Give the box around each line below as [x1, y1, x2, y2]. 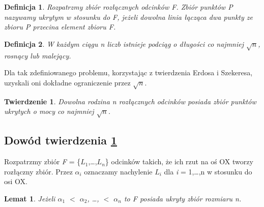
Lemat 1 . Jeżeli [4, 193, 55, 203]
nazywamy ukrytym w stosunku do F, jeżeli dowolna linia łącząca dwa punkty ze [4, 11, 253, 22]
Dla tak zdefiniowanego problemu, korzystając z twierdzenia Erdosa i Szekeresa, [4, 67, 253, 78]
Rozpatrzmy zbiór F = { [4, 156, 81, 167]
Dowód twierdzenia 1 [4, 132, 117, 148]
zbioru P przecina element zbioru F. [4, 21, 116, 32]
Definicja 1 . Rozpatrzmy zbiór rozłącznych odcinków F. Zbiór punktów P [4, 2, 233, 12]
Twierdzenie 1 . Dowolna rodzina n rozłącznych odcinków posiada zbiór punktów [4, 96, 256, 106]
